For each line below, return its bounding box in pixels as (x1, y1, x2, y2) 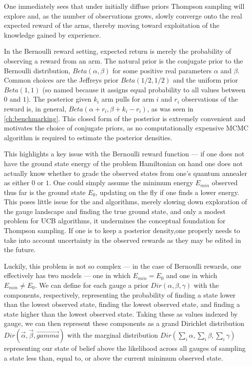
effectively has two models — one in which (4, 270, 131, 280)
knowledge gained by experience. (4, 29, 101, 40)
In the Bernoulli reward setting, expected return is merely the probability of (4, 46, 232, 56)
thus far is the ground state (4, 187, 86, 197)
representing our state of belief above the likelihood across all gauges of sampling (4, 343, 246, 353)
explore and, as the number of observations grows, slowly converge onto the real (4, 10, 242, 21)
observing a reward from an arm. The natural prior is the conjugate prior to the (4, 55, 243, 65)
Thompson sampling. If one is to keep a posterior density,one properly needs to (4, 225, 240, 236)
